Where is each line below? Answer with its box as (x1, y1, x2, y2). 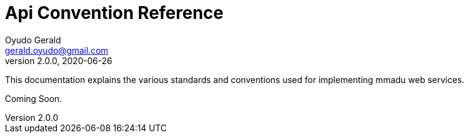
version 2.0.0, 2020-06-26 (5, 55, 113, 66)
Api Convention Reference (5, 2, 224, 23)
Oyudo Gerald (5, 34, 61, 45)
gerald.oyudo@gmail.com (5, 45, 108, 56)
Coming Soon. (5, 93, 62, 104)
